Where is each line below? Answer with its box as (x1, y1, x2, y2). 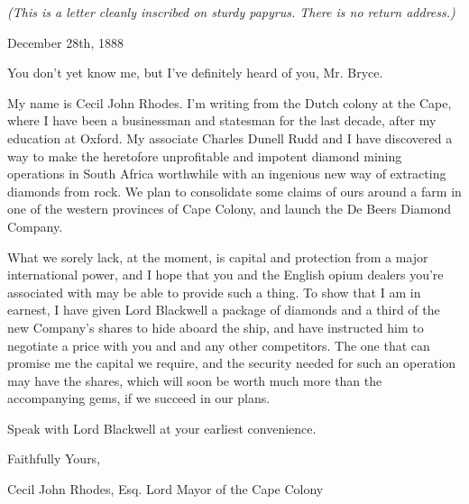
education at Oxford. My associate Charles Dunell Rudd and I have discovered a (7, 128, 453, 147)
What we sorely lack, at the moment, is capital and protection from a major (7, 247, 428, 266)
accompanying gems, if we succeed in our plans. (7, 389, 271, 408)
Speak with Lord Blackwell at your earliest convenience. (7, 418, 317, 437)
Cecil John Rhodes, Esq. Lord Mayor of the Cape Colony (7, 480, 324, 499)
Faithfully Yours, (7, 449, 101, 468)
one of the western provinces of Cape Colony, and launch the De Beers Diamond (7, 199, 452, 218)
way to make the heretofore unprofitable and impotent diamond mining (7, 146, 402, 165)
